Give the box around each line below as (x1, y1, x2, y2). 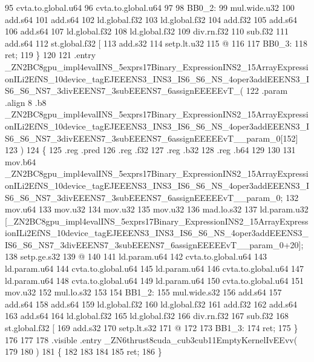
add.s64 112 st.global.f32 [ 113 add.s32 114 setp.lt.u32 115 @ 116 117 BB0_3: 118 (5, 36, 308, 49)
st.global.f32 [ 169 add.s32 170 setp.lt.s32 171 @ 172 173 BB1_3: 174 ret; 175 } (5, 321, 298, 334)
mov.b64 (5, 155, 36, 168)
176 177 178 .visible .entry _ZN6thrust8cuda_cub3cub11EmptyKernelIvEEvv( (5, 333, 298, 346)
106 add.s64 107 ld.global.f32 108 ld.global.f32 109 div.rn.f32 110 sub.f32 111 (5, 25, 289, 38)
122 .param (246, 84, 288, 97)
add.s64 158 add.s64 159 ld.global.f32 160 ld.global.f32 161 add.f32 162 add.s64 (5, 297, 297, 310)
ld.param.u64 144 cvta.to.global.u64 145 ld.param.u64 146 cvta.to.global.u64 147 (5, 262, 304, 275)
